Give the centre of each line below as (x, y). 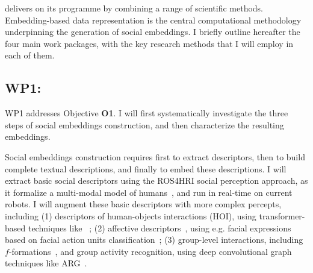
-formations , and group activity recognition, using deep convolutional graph (150, 251)
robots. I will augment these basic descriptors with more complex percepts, (143, 204)
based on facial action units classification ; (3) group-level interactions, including (154, 240)
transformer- (282, 215)
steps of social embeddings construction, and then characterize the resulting (144, 124)
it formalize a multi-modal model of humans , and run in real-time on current (149, 192)
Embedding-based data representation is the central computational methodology (153, 20)
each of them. (30, 55)
